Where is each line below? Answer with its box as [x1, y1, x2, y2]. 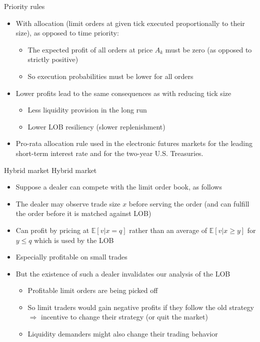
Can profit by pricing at [15, 224, 89, 235]
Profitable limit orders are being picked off [27, 285, 158, 295]
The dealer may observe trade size [15, 198, 120, 208]
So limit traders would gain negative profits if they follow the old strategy [27, 301, 254, 312]
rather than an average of [129, 224, 207, 235]
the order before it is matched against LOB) [15, 208, 151, 218]
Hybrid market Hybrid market [4, 164, 97, 175]
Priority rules [4, 1, 45, 11]
